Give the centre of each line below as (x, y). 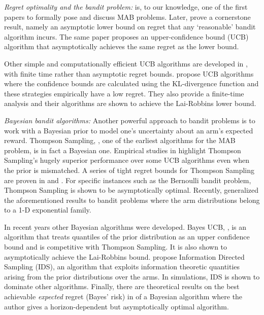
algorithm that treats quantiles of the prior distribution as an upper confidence (127, 237)
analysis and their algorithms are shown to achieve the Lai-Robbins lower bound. (130, 103)
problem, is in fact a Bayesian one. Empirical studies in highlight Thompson (123, 150)
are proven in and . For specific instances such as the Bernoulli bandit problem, (128, 180)
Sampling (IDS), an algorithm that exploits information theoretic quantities (122, 267)
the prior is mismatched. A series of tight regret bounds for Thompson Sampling (129, 170)
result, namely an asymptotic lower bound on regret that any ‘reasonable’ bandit (130, 27)
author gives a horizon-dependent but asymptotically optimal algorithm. (117, 306)
